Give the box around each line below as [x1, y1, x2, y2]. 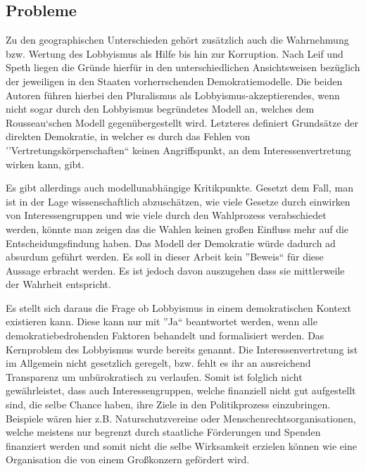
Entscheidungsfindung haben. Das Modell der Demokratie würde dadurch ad [6, 235, 336, 250]
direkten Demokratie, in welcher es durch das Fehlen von [6, 129, 251, 144]
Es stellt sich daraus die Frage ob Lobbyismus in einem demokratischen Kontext [6, 300, 351, 315]
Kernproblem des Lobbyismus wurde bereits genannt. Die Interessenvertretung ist [6, 341, 358, 356]
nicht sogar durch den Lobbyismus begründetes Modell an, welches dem [6, 101, 315, 116]
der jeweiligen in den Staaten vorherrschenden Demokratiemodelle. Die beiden [6, 73, 343, 88]
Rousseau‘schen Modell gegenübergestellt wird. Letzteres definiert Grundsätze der [6, 115, 358, 130]
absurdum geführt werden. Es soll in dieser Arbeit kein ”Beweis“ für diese [6, 249, 324, 264]
